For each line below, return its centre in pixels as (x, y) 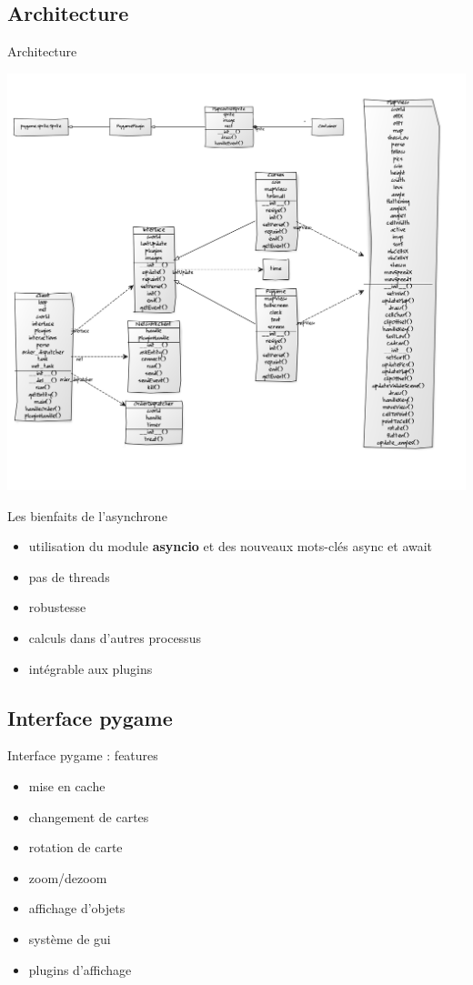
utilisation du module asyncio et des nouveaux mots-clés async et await (231, 546)
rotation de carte (75, 847)
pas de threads (69, 576)
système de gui (70, 938)
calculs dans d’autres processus (115, 637)
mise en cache (67, 785)
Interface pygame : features (83, 755)
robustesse (57, 607)
